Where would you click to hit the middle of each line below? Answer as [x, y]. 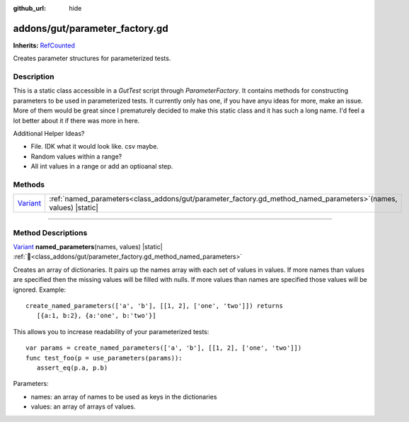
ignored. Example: [40, 290]
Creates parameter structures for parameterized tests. [92, 58]
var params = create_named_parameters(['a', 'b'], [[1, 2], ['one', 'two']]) [164, 348]
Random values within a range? [76, 156]
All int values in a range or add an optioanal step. [102, 166]
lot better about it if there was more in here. [76, 120]
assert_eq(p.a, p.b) [72, 367]
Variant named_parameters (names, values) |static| [88, 247]
